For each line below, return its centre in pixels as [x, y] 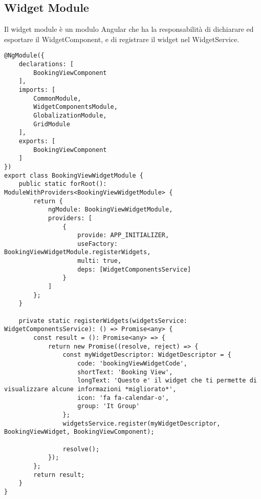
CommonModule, [57, 98]
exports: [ [37, 141]
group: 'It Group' [108, 406]
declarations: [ [46, 64]
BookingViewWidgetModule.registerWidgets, [78, 252]
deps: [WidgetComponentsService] [134, 269]
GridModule [52, 124]
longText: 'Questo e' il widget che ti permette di [167, 381]
